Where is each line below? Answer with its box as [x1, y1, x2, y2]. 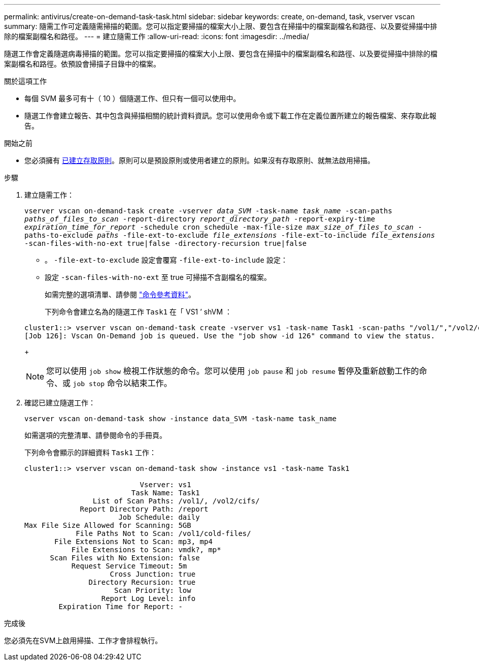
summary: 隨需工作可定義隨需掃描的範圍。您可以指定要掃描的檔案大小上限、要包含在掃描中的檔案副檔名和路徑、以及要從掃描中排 [4, 22, 437, 30]
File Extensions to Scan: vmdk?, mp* [71, 546, 221, 554]
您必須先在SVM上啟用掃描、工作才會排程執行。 [4, 636, 162, 645]
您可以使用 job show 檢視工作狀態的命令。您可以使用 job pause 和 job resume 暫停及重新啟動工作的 [46, 366, 419, 376]
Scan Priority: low [114, 586, 191, 594]
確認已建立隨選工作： [24, 398, 95, 407]
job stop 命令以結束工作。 [73, 378, 172, 388]
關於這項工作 [4, 77, 47, 85]
